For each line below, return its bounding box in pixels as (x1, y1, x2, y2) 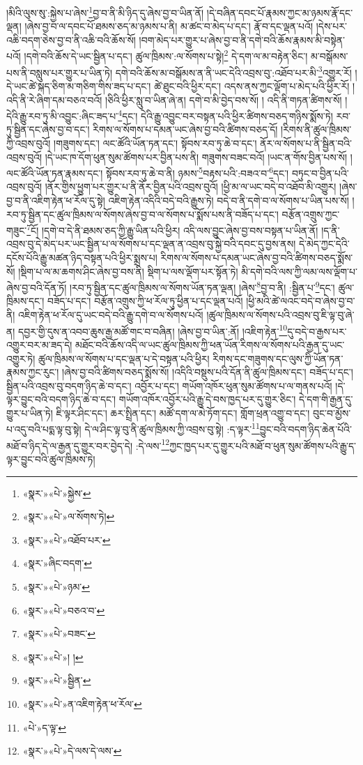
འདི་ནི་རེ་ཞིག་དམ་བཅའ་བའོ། (6, 92, 102, 107)
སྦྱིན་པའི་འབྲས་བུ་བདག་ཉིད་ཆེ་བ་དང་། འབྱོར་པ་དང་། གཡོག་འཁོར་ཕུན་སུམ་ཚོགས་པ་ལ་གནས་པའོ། (6, 378, 332, 393)
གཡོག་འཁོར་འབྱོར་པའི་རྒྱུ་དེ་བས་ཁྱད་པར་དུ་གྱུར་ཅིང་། (118, 392, 296, 407)
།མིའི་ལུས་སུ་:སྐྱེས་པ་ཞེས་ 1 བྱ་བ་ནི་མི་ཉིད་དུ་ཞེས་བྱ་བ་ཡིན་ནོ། (6, 3, 204, 20)
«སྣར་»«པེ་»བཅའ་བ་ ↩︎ (22, 603, 105, 617)
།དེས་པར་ (316, 19, 347, 33)
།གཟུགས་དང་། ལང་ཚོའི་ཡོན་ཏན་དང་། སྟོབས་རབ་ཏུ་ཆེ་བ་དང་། (54, 135, 257, 150)
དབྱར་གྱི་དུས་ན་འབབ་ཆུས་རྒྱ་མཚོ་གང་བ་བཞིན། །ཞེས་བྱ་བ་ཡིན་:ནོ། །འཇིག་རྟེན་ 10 (18, 321, 288, 338)
